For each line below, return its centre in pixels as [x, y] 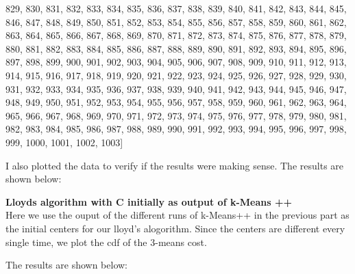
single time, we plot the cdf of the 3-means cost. [106, 242]
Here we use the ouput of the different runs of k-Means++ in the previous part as [177, 215]
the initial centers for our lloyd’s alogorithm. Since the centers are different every [175, 228]
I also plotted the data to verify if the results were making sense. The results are [175, 165]
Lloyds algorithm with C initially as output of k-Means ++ [149, 201]
